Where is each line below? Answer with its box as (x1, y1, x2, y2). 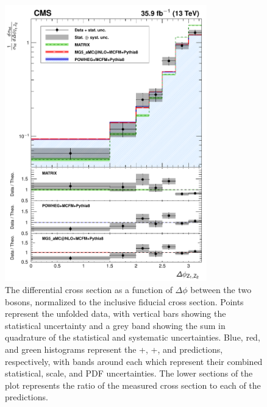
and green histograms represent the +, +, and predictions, (5, 342, 223, 355)
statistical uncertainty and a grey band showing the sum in (5, 319, 226, 331)
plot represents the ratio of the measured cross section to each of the (5, 378, 261, 391)
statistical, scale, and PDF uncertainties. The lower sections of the (5, 367, 253, 380)
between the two (190, 283, 252, 296)
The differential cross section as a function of (5, 283, 173, 296)
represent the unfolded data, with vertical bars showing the (5, 307, 226, 320)
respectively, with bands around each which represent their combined (5, 355, 263, 367)
